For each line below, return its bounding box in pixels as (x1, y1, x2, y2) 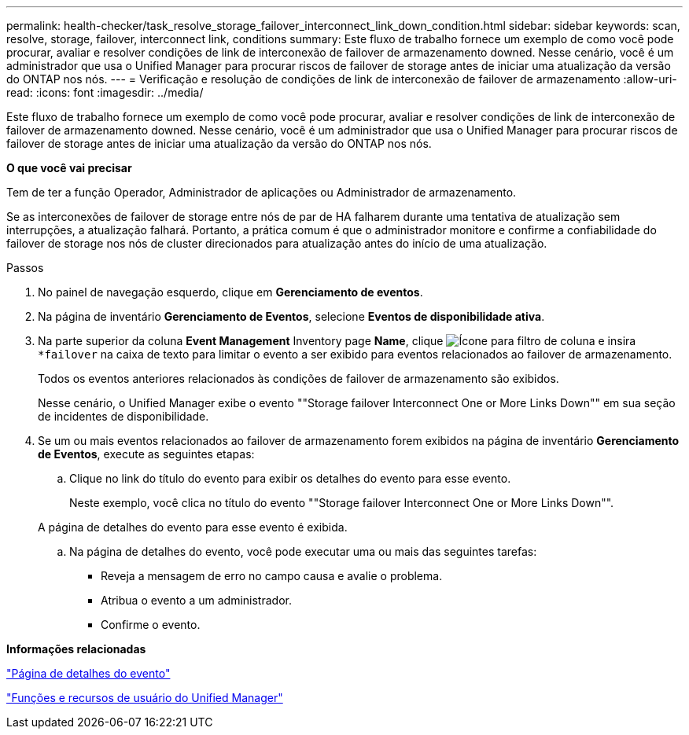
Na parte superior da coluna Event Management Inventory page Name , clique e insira (38, 334, 636, 347)
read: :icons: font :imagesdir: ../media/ (6, 86, 204, 99)
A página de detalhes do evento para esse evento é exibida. (38, 520, 348, 534)
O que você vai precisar (6, 161, 132, 175)
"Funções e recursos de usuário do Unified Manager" (6, 691, 283, 704)
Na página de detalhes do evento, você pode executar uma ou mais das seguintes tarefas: (69, 545, 537, 558)
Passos (6, 261, 44, 274)
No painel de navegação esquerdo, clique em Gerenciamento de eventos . (38, 285, 423, 299)
